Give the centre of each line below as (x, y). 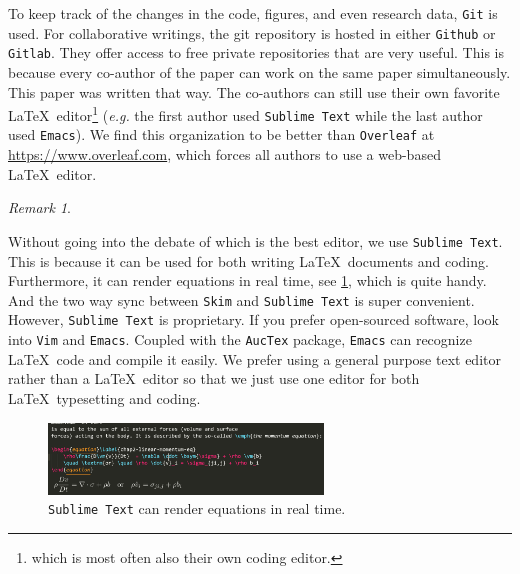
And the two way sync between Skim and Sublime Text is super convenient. (241, 299)
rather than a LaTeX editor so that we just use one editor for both (214, 378)
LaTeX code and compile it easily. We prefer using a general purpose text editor (254, 358)
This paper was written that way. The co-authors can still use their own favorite (254, 91)
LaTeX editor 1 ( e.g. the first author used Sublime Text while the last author (245, 113)
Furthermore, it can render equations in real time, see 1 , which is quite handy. (247, 280)
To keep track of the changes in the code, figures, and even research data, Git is (253, 13)
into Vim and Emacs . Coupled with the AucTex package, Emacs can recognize (240, 339)
